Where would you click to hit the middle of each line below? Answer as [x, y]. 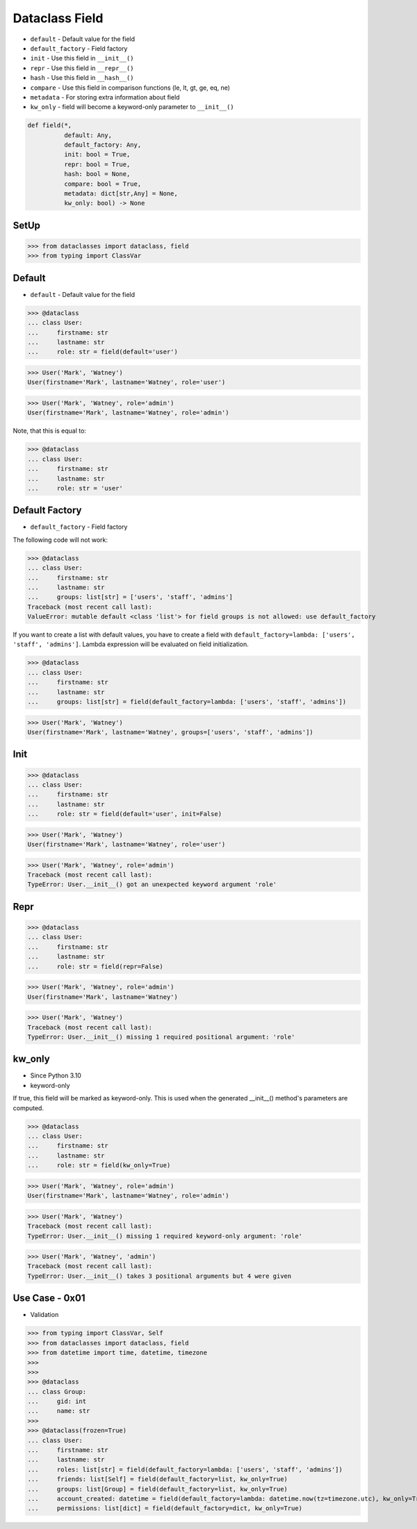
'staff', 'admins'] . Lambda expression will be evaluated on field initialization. [131, 644]
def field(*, [50, 126]
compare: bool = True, [103, 184]
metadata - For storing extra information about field [105, 97]
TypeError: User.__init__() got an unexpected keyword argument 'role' [152, 884]
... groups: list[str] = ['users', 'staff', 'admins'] [130, 597]
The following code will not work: [60, 540]
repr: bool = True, [97, 164]
